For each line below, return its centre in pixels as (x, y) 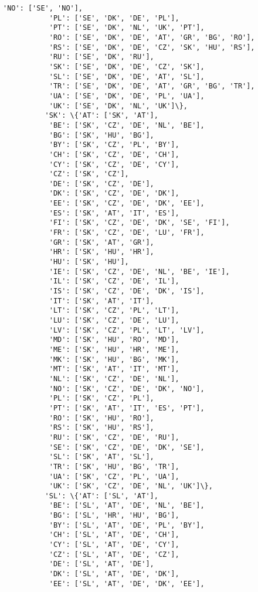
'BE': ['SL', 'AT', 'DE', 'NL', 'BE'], (127, 506)
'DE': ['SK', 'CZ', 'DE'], (101, 184)
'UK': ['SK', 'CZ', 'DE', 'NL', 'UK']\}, (131, 486)
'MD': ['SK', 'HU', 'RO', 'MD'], (114, 340)
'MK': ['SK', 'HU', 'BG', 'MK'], (114, 359)
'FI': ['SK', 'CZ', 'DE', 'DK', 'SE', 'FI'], (139, 223)
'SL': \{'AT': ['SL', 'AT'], (101, 496)
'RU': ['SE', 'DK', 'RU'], (101, 57)
